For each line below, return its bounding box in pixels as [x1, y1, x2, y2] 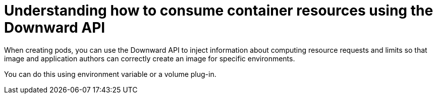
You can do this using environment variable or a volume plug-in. [4, 69, 216, 78]
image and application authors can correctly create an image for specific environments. [4, 54, 295, 63]
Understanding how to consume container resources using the [4, 2, 433, 19]
